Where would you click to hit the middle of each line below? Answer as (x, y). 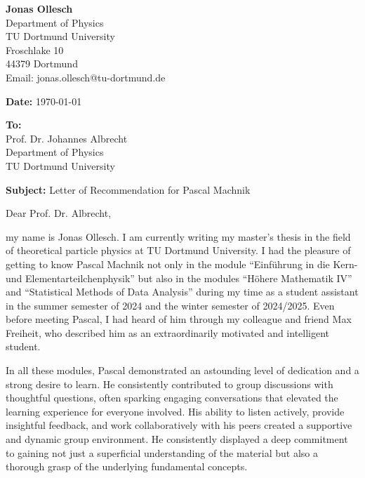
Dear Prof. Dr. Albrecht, (59, 213)
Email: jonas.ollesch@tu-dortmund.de (86, 77)
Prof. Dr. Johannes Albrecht (67, 138)
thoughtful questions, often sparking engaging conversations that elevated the (172, 398)
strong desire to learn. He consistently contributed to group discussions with (170, 384)
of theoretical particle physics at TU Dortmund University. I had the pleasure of (178, 250)
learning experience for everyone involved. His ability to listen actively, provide (175, 411)
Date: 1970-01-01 (44, 101)
